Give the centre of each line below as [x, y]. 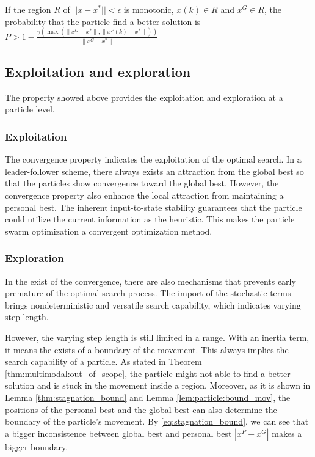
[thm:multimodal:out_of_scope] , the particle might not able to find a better [148, 373]
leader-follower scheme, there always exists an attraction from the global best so [154, 171]
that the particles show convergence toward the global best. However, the [142, 183]
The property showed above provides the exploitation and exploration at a [144, 97]
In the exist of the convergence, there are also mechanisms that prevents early [150, 281]
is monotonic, [149, 9]
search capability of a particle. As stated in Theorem [103, 361]
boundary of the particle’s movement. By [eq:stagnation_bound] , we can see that [157, 421]
